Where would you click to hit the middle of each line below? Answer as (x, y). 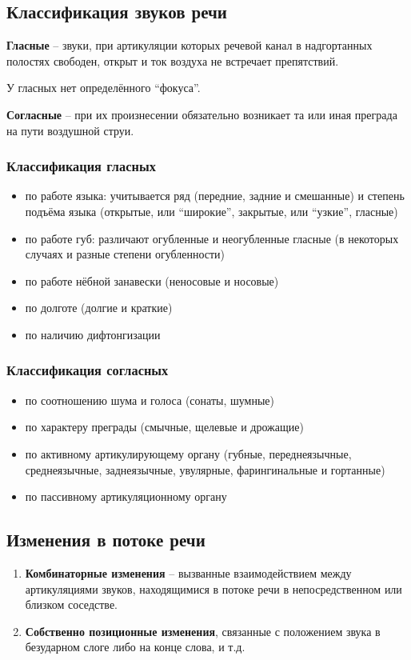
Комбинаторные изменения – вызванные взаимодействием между (188, 572)
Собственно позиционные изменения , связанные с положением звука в (203, 631)
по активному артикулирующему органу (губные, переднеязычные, (188, 453)
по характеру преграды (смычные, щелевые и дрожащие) (164, 427)
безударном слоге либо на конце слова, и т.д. (135, 647)
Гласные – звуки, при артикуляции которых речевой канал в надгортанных (190, 45)
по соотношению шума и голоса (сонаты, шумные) (150, 400)
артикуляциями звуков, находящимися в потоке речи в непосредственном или (213, 588)
